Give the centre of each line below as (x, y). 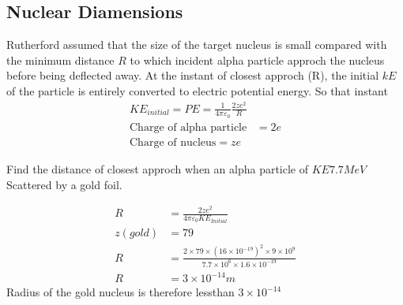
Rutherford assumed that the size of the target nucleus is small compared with (197, 45)
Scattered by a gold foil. (64, 184)
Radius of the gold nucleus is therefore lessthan (121, 292)
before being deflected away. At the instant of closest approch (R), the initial (193, 75)
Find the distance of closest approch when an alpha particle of (158, 168)
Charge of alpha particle (188, 127)
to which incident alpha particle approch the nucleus (257, 60)
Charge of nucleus (173, 142)
